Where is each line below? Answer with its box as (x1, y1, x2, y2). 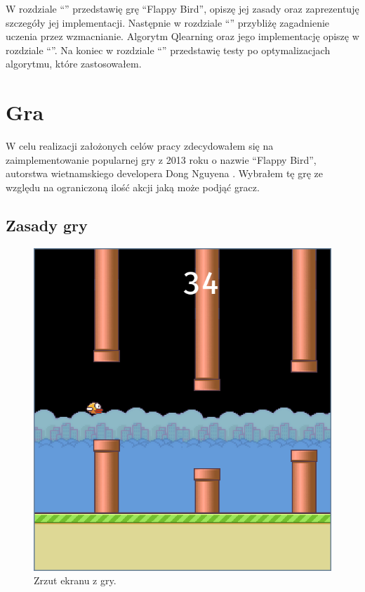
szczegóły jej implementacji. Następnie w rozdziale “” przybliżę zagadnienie (6, 15, 330, 30)
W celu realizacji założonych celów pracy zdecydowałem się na (6, 139, 274, 153)
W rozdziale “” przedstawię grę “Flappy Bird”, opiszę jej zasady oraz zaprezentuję (6, 1, 359, 15)
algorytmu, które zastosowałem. (6, 56, 142, 71)
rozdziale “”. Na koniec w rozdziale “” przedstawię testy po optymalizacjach (6, 42, 331, 57)
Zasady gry (6, 214, 88, 236)
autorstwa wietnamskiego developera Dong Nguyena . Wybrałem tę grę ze (6, 166, 324, 181)
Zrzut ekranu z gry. (34, 573, 117, 588)
